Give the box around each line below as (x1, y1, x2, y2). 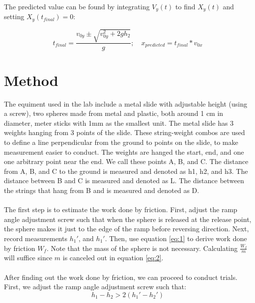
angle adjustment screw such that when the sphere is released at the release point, (4, 214, 252, 224)
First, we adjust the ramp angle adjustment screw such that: (4, 281, 186, 292)
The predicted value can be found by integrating (4, 1, 150, 11)
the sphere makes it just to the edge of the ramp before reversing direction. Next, (4, 223, 249, 234)
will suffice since (4, 252, 53, 263)
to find (175, 1, 196, 11)
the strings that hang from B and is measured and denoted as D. (4, 185, 199, 195)
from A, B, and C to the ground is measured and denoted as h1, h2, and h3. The (4, 165, 248, 176)
